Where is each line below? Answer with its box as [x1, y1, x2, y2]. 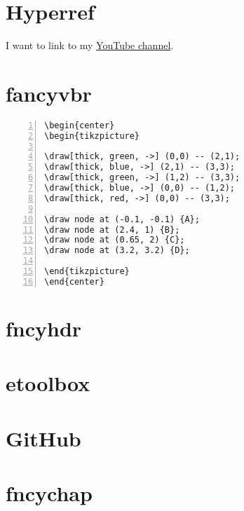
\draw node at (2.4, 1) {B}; [44, 224, 180, 235]
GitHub [6, 423, 81, 452]
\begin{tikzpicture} [44, 130, 140, 141]
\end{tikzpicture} [44, 266, 130, 277]
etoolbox [6, 369, 90, 397]
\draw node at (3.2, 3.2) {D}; [44, 245, 190, 256]
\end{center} [44, 276, 104, 287]
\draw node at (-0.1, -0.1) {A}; [44, 214, 200, 224]
